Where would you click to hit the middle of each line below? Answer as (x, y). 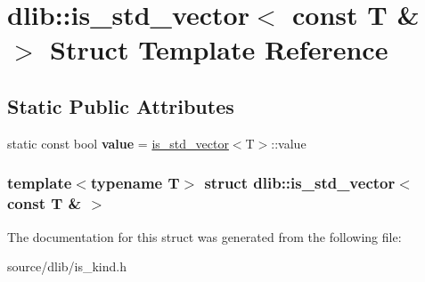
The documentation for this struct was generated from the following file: (204, 236)
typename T (135, 183)
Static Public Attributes (121, 105)
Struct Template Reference (219, 49)
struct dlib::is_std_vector (300, 183)
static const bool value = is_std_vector (118, 143)
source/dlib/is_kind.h (67, 266)
